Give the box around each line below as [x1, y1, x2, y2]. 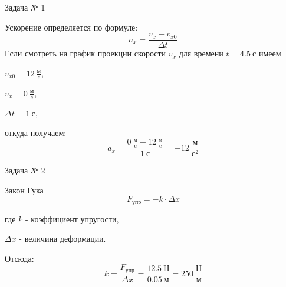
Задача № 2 [5, 164, 45, 176]
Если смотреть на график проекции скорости [5, 47, 166, 59]
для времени [179, 47, 223, 59]
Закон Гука [5, 183, 44, 196]
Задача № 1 [5, 1, 45, 13]
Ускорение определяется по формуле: [5, 21, 138, 33]
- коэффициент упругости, [25, 212, 119, 225]
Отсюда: [5, 252, 34, 264]
